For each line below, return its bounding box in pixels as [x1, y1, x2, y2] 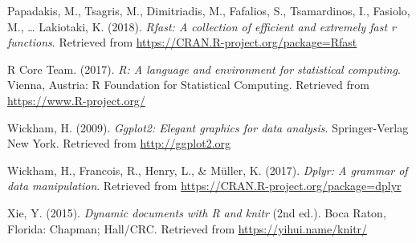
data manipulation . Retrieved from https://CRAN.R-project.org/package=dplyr [7, 177, 402, 194]
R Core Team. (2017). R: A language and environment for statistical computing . [7, 60, 401, 77]
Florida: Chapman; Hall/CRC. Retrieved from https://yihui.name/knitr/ [7, 220, 368, 237]
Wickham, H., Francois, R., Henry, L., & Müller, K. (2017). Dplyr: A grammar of [7, 161, 408, 178]
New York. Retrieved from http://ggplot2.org [7, 135, 231, 152]
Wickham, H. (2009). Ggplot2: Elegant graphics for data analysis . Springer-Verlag [7, 119, 409, 136]
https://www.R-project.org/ [7, 91, 145, 108]
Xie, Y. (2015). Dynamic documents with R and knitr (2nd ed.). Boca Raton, [7, 204, 386, 221]
